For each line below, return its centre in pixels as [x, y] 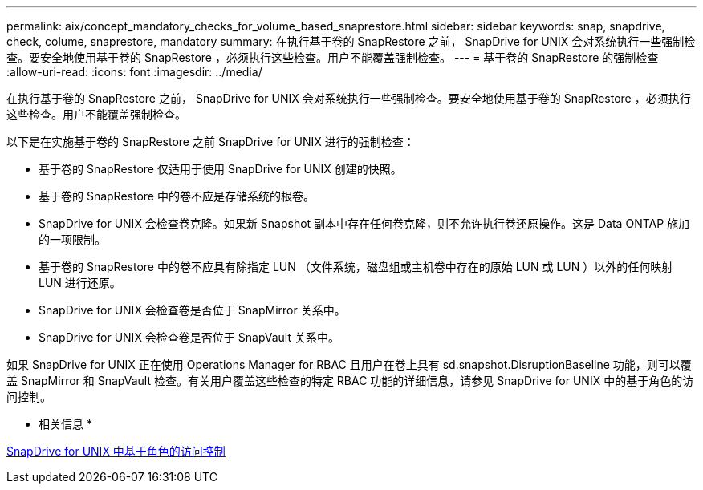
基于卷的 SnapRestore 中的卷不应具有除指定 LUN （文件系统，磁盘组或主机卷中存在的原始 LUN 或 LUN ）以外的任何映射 [356, 267]
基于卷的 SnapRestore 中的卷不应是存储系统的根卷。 [177, 196]
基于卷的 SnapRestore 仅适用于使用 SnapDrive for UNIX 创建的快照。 [220, 169]
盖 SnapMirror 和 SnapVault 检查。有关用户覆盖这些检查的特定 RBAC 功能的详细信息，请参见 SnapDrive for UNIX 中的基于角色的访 [350, 381]
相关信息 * [65, 424]
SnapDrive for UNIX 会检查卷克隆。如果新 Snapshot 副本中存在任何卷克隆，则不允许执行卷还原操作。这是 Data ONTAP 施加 [364, 223]
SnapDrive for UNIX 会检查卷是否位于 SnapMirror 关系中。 [192, 310]
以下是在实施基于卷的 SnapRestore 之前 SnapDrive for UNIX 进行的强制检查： [211, 142]
